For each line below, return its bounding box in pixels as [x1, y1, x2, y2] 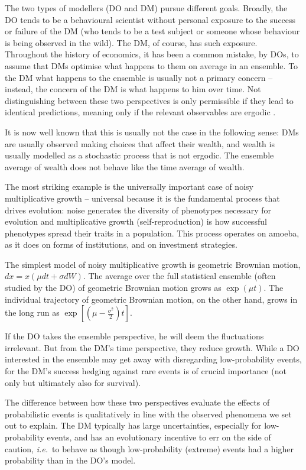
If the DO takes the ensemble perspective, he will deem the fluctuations [5, 330, 264, 342]
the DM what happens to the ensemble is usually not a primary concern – [5, 71, 273, 83]
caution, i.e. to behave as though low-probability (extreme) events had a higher [5, 442, 294, 455]
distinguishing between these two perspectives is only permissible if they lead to [5, 94, 294, 106]
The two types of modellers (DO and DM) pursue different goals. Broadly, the [5, 2, 288, 14]
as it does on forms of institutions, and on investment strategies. [5, 238, 237, 251]
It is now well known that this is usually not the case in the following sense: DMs [5, 125, 299, 138]
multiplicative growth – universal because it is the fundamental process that [5, 192, 280, 204]
